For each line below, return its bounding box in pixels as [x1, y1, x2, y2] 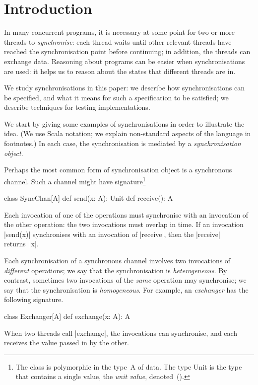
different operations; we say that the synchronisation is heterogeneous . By [4, 265, 227, 275]
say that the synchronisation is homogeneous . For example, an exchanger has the [4, 284, 249, 295]
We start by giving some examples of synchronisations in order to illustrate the [4, 118, 245, 129]
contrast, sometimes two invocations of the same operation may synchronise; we [4, 275, 247, 285]
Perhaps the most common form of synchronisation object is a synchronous [4, 164, 232, 175]
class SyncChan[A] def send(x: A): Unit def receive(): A [4, 193, 173, 203]
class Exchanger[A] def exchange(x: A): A [4, 311, 130, 321]
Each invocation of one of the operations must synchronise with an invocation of [4, 209, 249, 220]
